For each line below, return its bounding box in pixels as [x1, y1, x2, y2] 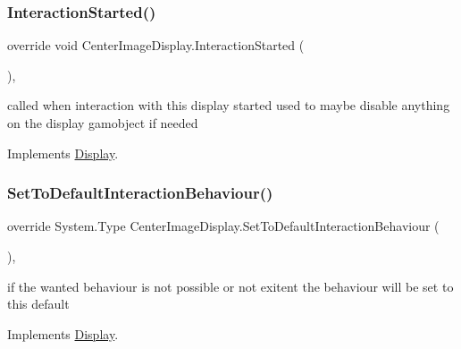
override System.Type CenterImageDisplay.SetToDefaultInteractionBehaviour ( [7, 217, 440, 235]
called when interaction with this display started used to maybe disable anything [7, 96, 450, 115]
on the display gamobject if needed [7, 114, 198, 132]
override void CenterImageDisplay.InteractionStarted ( [7, 36, 305, 55]
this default [7, 294, 70, 313]
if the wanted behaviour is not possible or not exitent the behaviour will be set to [7, 277, 454, 295]
